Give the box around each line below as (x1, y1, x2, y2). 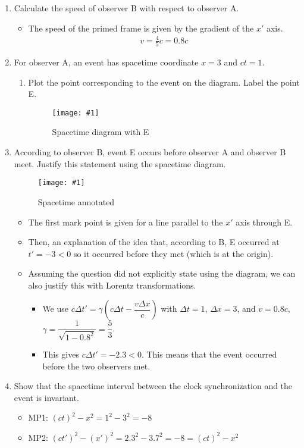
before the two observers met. (42, 359, 151, 372)
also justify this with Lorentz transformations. (28, 278, 196, 291)
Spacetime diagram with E (52, 126, 149, 138)
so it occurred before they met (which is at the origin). (73, 247, 274, 259)
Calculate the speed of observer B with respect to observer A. (14, 2, 239, 14)
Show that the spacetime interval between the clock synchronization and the (14, 380, 293, 392)
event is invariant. (14, 391, 79, 403)
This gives (42, 347, 79, 360)
